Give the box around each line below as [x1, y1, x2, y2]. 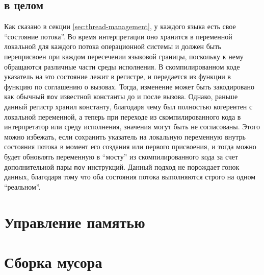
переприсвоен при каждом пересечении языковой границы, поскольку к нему [4, 51, 244, 61]
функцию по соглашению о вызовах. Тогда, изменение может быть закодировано [4, 81, 254, 91]
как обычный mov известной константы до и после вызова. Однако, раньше [4, 91, 238, 102]
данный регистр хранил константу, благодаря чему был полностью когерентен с [4, 101, 253, 112]
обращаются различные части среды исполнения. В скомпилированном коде [4, 61, 240, 72]
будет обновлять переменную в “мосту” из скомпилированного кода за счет [4, 151, 239, 162]
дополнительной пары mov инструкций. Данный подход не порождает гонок [4, 161, 240, 172]
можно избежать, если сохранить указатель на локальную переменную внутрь [4, 131, 246, 142]
